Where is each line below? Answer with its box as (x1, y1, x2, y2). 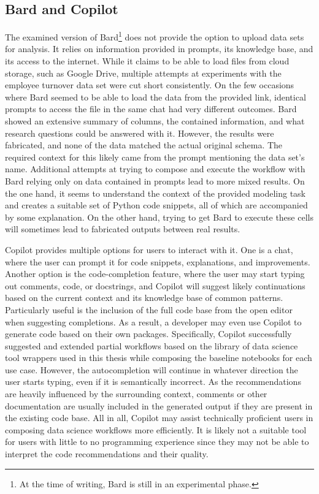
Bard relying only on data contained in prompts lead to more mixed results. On (5, 174, 305, 187)
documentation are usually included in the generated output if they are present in (5, 399, 313, 412)
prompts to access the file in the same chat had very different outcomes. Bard (5, 102, 297, 115)
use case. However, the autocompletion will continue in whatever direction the (5, 363, 298, 376)
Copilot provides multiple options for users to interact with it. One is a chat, (5, 243, 293, 256)
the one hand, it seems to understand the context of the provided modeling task (5, 186, 306, 199)
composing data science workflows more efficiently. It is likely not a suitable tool (5, 423, 307, 436)
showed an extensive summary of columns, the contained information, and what (5, 115, 305, 127)
